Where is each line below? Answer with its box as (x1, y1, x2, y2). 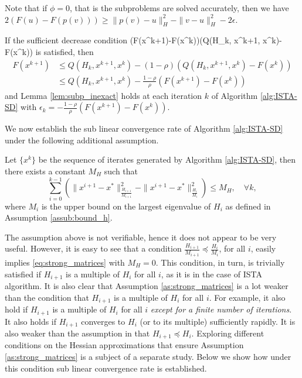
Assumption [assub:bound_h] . (5, 211, 113, 224)
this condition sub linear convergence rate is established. (5, 362, 207, 374)
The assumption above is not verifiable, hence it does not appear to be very (5, 231, 277, 243)
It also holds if (5, 315, 57, 327)
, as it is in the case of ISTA (161, 267, 262, 280)
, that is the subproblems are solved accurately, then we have (70, 2, 289, 13)
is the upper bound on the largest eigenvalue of (41, 200, 211, 212)
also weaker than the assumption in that (5, 327, 150, 339)
